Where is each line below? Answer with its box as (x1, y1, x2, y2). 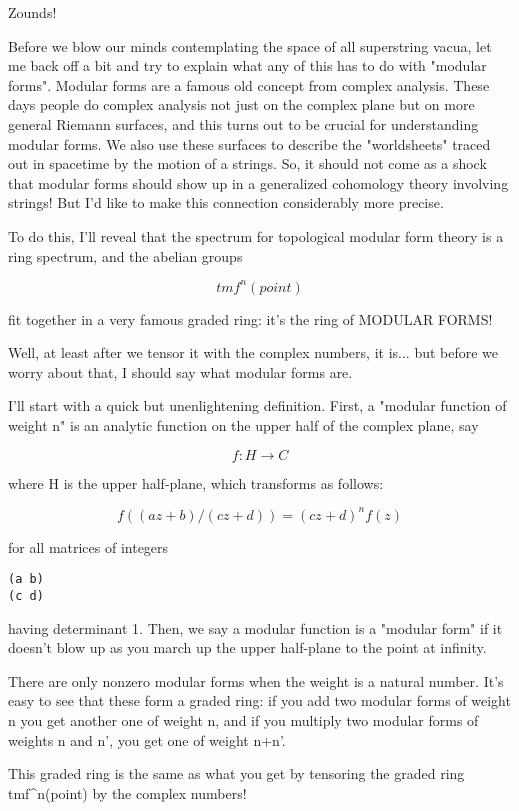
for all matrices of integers (8, 536, 169, 557)
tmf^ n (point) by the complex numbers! (8, 782, 247, 803)
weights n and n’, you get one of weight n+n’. (8, 729, 286, 750)
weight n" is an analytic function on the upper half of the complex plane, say (8, 415, 479, 435)
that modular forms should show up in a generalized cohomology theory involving (8, 172, 509, 193)
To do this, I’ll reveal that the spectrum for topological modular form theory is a (8, 225, 504, 246)
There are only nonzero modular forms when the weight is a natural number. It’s (8, 670, 504, 691)
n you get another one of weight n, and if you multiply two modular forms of (8, 709, 479, 730)
